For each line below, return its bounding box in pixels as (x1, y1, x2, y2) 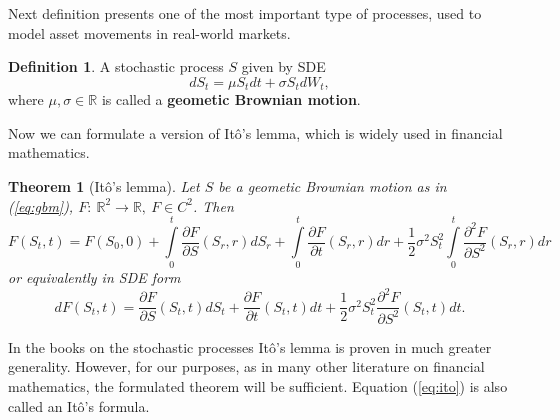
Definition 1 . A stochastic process (8, 56, 224, 77)
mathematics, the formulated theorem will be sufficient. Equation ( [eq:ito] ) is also (8, 376, 508, 397)
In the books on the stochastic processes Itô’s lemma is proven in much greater (8, 336, 492, 357)
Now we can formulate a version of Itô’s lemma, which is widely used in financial (8, 122, 503, 143)
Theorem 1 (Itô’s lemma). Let (8, 176, 200, 197)
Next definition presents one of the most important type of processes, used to (8, 3, 482, 23)
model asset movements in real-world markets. (8, 22, 291, 43)
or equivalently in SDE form (8, 267, 181, 288)
